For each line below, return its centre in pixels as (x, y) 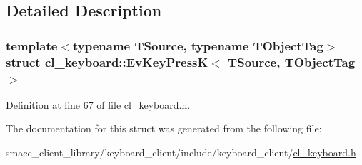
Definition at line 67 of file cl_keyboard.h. (98, 104)
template (32, 45)
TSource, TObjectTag (292, 62)
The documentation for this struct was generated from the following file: (164, 128)
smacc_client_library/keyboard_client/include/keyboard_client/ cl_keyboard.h (181, 153)
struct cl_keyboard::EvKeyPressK (107, 62)
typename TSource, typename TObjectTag (198, 45)
